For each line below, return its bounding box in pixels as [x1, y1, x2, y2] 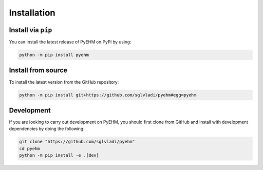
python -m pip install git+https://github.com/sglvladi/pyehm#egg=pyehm [19, 92, 197, 97]
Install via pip [9, 26, 52, 34]
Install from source [9, 66, 68, 75]
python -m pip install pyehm [19, 52, 89, 58]
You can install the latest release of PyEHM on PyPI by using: [9, 39, 131, 45]
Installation [9, 7, 56, 18]
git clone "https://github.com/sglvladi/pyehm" [19, 139, 135, 145]
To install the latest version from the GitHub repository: [9, 79, 119, 85]
